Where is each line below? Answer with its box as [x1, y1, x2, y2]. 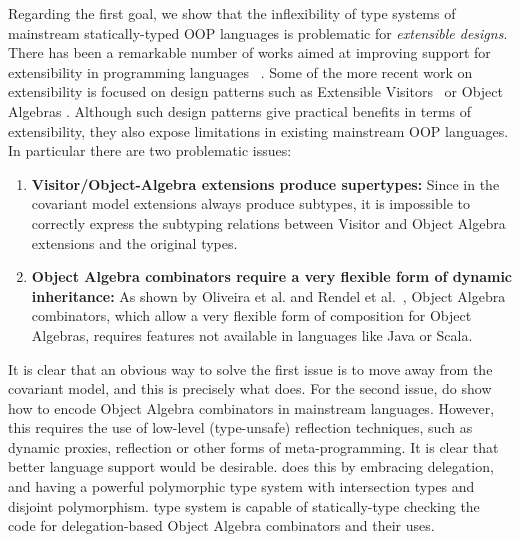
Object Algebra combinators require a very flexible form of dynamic [31, 266, 512, 287]
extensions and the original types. [31, 232, 238, 253]
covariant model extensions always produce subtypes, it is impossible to [31, 193, 470, 214]
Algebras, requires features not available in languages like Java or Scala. [31, 324, 473, 345]
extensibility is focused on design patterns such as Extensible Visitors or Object [8, 81, 503, 102]
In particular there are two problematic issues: [8, 140, 292, 161]
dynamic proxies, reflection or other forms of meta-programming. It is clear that [8, 436, 499, 457]
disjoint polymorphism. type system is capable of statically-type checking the [8, 495, 480, 516]
